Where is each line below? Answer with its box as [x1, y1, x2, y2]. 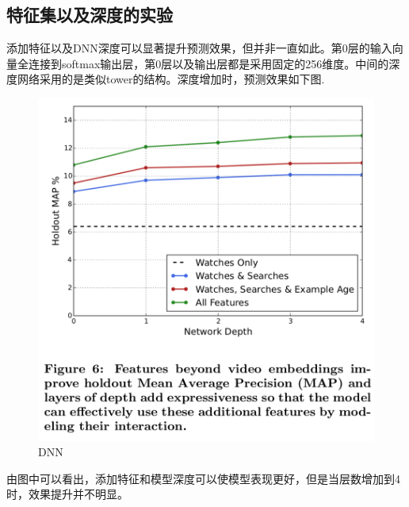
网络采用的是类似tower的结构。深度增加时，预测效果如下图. [17, 71, 325, 87]
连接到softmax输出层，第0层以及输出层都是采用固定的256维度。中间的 [28, 55, 389, 71]
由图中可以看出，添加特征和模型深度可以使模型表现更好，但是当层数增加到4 [6, 470, 400, 486]
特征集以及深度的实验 [6, 2, 173, 27]
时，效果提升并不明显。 [6, 486, 128, 502]
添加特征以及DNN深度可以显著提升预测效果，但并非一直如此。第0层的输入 [6, 40, 392, 56]
